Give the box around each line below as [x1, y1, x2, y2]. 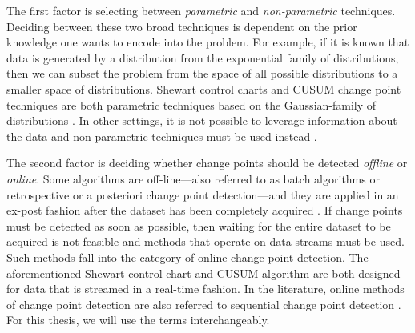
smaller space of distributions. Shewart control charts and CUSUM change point [6, 80, 401, 97]
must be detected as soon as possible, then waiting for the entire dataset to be [6, 217, 391, 234]
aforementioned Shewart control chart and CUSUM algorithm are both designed [6, 264, 401, 281]
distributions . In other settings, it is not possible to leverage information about [6, 112, 397, 129]
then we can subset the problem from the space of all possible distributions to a [6, 65, 398, 82]
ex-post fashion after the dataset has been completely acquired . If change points [6, 202, 403, 219]
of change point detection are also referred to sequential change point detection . [6, 295, 401, 312]
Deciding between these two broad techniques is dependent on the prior [6, 18, 357, 34]
